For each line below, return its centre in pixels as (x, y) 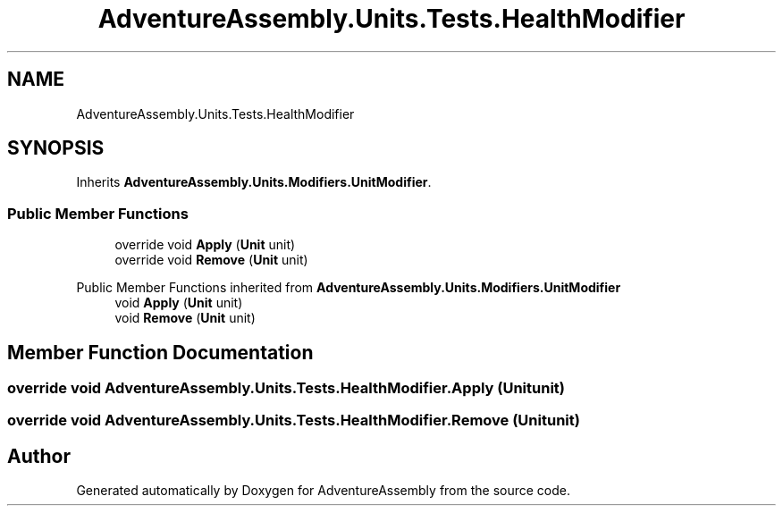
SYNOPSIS (56, 148)
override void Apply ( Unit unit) (205, 245)
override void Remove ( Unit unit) (211, 260)
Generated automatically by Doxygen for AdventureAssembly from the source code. (324, 491)
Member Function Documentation (160, 352)
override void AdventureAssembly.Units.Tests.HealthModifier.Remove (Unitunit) (294, 420)
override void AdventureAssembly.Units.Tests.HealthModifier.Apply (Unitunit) (286, 388)
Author (39, 456)
